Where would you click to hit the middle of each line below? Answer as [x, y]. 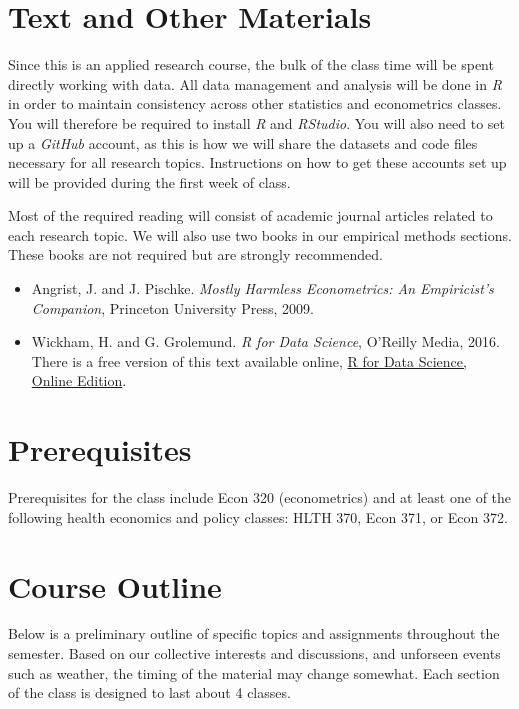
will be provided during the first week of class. [149, 181]
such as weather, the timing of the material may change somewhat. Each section [254, 672]
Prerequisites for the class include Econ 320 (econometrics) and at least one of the [260, 497]
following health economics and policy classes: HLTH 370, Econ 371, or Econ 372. [258, 516]
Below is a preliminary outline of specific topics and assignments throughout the [254, 633]
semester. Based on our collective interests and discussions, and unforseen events [254, 653]
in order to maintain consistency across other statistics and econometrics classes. [255, 103]
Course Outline [115, 585]
